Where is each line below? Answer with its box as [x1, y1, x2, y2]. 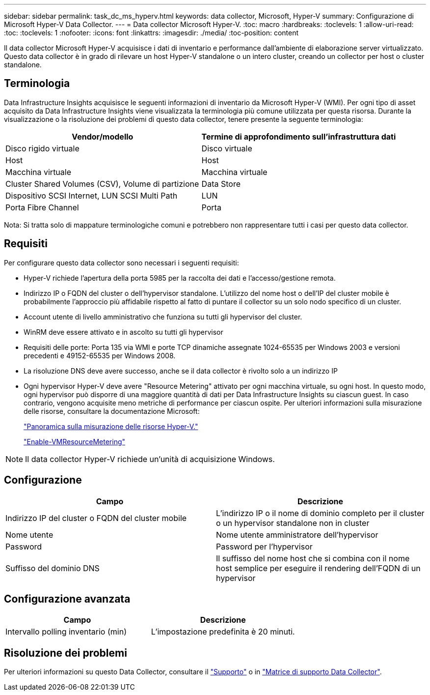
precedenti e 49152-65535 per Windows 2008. [24, 351, 176, 360]
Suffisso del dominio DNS [5, 563, 100, 573]
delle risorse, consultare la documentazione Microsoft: [24, 406, 200, 415]
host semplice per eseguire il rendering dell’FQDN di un [216, 563, 421, 573]
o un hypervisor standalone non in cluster [216, 518, 370, 528]
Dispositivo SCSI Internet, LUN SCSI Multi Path [5, 190, 178, 201]
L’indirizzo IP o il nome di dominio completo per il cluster [216, 508, 425, 518]
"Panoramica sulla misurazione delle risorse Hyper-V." [24, 422, 198, 431]
